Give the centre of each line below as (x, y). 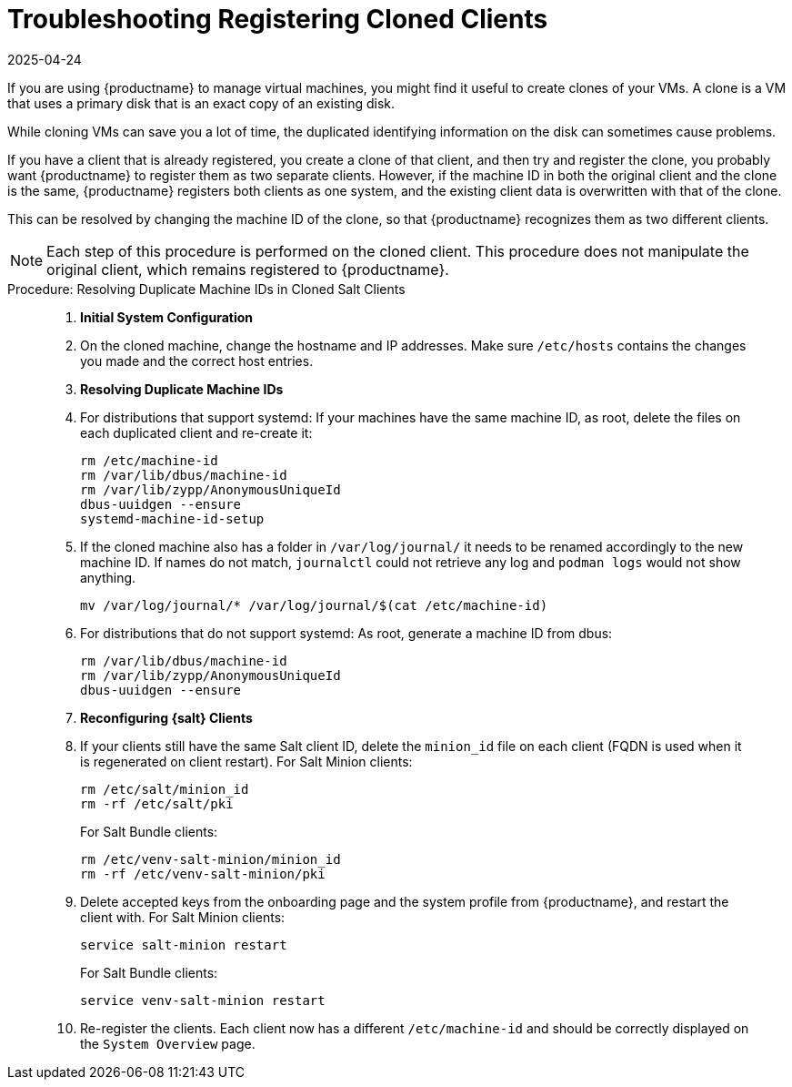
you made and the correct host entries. (197, 361)
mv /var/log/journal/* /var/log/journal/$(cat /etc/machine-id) (314, 605)
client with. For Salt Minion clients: (183, 917)
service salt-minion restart (184, 945)
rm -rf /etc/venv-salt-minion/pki (203, 874)
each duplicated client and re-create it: (196, 432)
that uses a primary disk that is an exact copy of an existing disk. (201, 103)
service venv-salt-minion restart (203, 1000)
